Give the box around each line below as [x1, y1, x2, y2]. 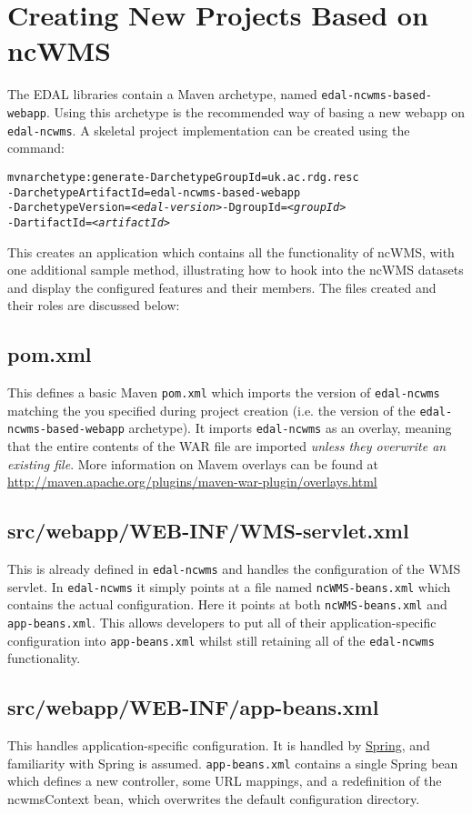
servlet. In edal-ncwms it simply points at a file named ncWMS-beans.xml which [7, 577, 451, 596]
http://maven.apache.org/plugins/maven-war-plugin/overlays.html [7, 472, 377, 491]
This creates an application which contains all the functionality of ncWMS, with [7, 242, 455, 261]
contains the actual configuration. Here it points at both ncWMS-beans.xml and [7, 595, 447, 614]
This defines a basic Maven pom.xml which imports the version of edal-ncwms [7, 383, 440, 402]
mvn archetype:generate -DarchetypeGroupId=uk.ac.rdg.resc [7, 170, 359, 184]
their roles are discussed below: [7, 296, 180, 315]
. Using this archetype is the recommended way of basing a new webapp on [45, 102, 465, 121]
